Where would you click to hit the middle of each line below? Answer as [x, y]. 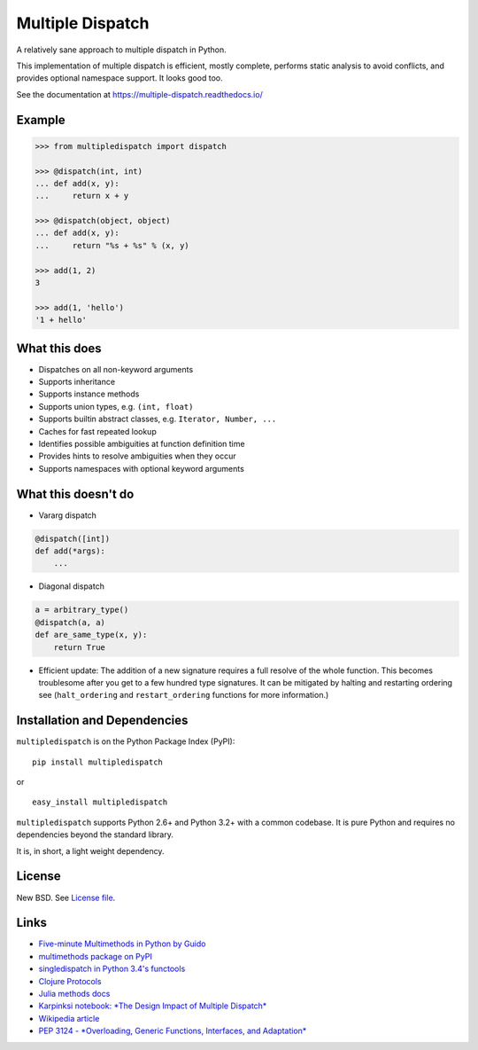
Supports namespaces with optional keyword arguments [142, 468]
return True [80, 647]
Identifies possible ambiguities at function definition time [142, 444]
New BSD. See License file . [66, 897]
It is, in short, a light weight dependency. [90, 850]
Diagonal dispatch [72, 586]
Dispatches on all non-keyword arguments [116, 369]
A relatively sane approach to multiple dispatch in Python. [122, 50]
